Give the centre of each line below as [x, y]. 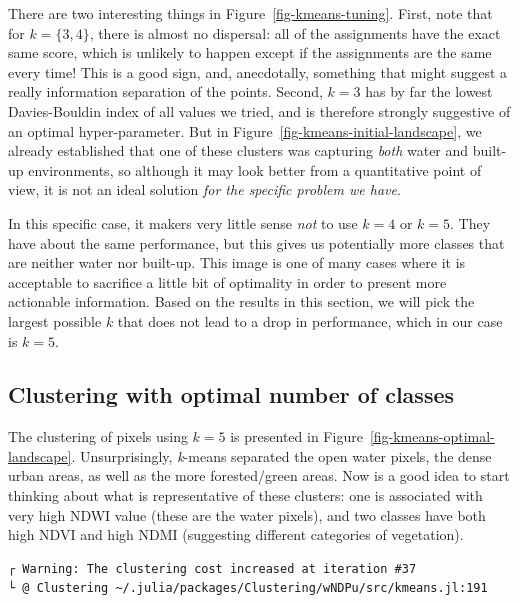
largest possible [55, 320]
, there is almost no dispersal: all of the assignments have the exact [295, 32]
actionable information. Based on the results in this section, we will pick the [241, 301]
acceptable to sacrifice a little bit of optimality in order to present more [227, 281]
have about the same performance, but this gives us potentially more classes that [256, 242]
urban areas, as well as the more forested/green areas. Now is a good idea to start [259, 475]
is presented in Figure [296, 436]
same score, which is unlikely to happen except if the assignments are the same [250, 52]
